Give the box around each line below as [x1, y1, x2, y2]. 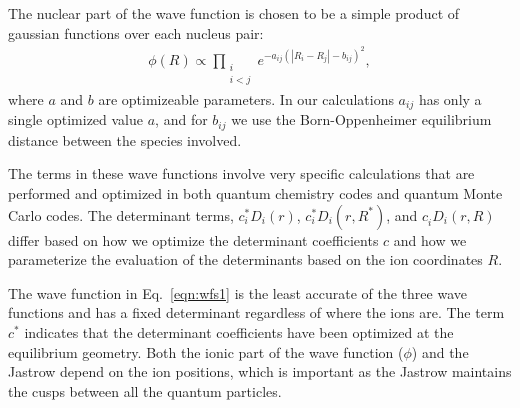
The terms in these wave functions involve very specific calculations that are [8, 163, 475, 184]
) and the [411, 341, 469, 362]
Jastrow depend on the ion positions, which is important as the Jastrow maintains [8, 361, 512, 382]
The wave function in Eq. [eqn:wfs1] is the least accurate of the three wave [8, 282, 467, 303]
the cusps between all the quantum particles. [8, 380, 282, 401]
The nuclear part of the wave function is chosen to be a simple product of [8, 3, 460, 23]
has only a [418, 88, 482, 109]
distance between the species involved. [8, 129, 242, 150]
